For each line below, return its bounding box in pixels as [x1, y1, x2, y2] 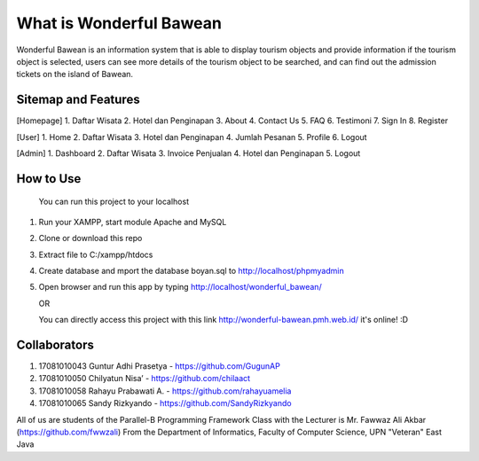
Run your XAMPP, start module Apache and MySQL [38, 216, 227, 227]
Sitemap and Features [16, 92, 141, 107]
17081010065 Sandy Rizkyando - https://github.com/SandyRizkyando [38, 398, 292, 409]
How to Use [16, 171, 82, 186]
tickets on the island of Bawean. [16, 69, 133, 80]
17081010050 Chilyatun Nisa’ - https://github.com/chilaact [38, 373, 251, 384]
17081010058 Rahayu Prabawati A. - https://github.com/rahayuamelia [38, 386, 292, 396]
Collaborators [16, 337, 95, 352]
